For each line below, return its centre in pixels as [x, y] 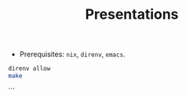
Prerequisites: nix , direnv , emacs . [72, 54]
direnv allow [29, 69]
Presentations [132, 14]
